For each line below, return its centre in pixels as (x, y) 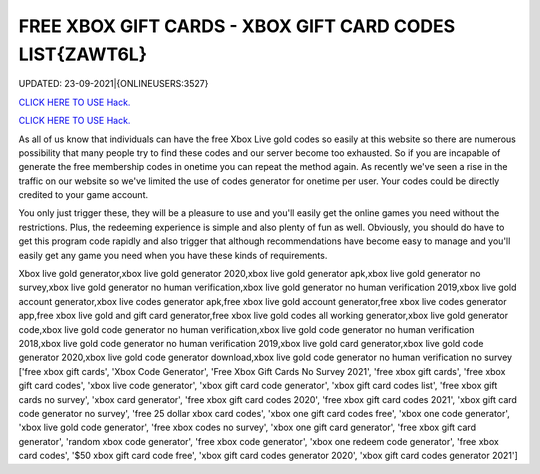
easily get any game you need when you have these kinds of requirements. (173, 255)
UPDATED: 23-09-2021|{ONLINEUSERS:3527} (113, 84)
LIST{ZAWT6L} (83, 54)
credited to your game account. (83, 195)
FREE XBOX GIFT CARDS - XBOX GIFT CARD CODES (237, 26)
